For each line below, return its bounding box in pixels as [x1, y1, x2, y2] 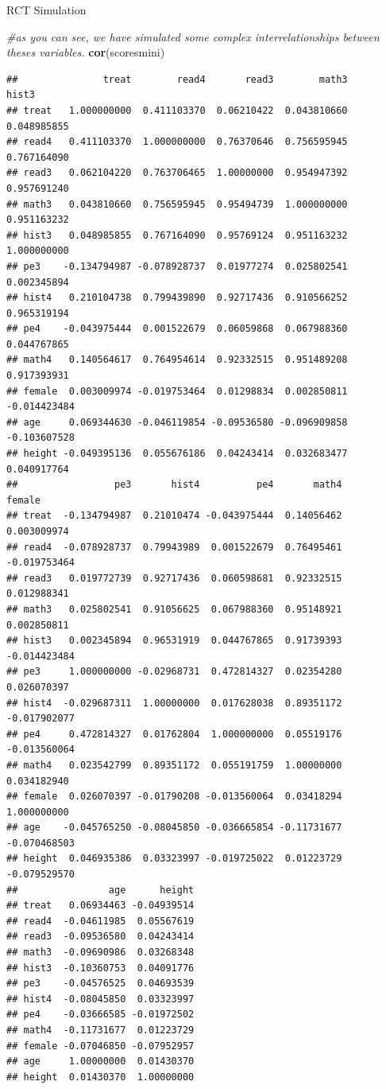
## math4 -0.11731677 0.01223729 [6, 1025, 195, 1036]
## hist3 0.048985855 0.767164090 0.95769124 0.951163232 [6, 229, 348, 241]
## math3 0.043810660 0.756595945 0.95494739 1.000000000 [6, 198, 348, 210]
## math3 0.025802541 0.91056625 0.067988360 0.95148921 [6, 603, 342, 615]
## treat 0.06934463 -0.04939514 [6, 900, 195, 912]
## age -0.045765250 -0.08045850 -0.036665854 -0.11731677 [6, 822, 342, 834]
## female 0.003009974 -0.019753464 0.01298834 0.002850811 [6, 385, 348, 397]
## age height [6, 884, 195, 896]
